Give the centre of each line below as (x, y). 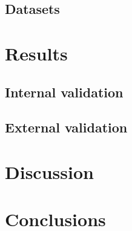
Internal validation (64, 92)
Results (36, 53)
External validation (66, 127)
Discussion (49, 171)
